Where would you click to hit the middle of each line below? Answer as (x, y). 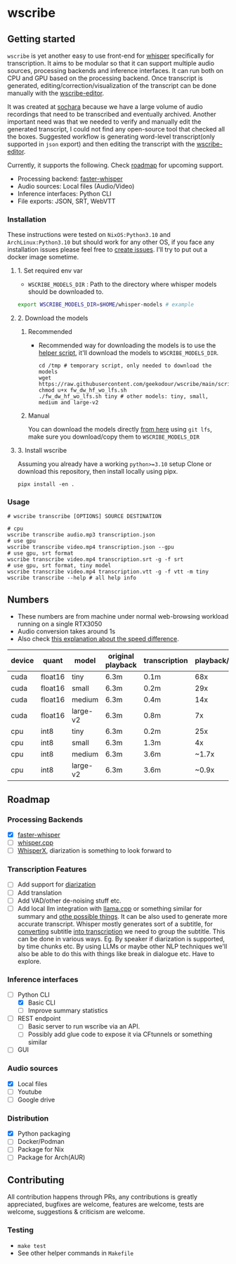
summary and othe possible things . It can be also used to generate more (122, 916)
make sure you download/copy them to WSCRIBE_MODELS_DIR (114, 437)
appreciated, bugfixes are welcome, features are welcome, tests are (106, 1204)
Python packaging (44, 1134)
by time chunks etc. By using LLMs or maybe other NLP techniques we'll (122, 946)
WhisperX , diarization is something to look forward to (94, 851)
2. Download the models (53, 318)
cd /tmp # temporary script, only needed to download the (125, 366)
